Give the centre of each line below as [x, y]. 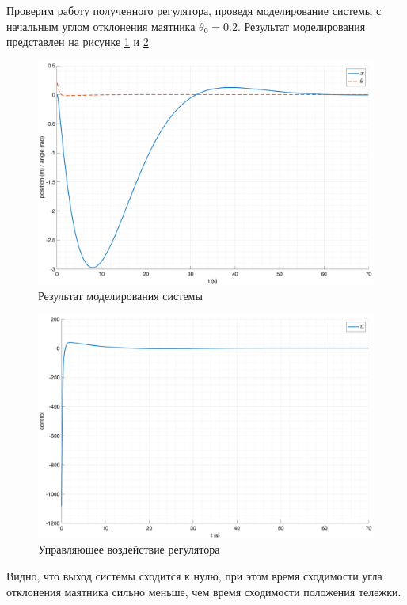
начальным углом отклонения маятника [101, 26]
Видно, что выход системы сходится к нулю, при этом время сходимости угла [194, 575]
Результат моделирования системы [120, 295]
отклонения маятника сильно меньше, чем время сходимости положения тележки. [204, 591]
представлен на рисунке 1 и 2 [78, 42]
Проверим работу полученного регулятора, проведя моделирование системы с [194, 10]
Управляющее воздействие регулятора [129, 549]
